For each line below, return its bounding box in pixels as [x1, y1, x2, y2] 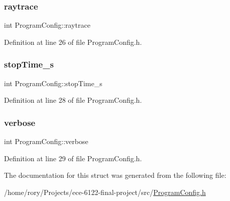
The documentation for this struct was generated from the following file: [4, 170, 226, 180]
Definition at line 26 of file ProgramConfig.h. [4, 36, 142, 47]
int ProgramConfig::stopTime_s [4, 78, 102, 88]
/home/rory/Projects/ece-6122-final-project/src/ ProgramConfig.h [4, 186, 206, 197]
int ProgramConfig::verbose [4, 136, 88, 147]
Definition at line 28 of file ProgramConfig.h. [4, 95, 142, 105]
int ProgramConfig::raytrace [4, 20, 90, 30]
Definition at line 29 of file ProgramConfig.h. [4, 153, 142, 163]
